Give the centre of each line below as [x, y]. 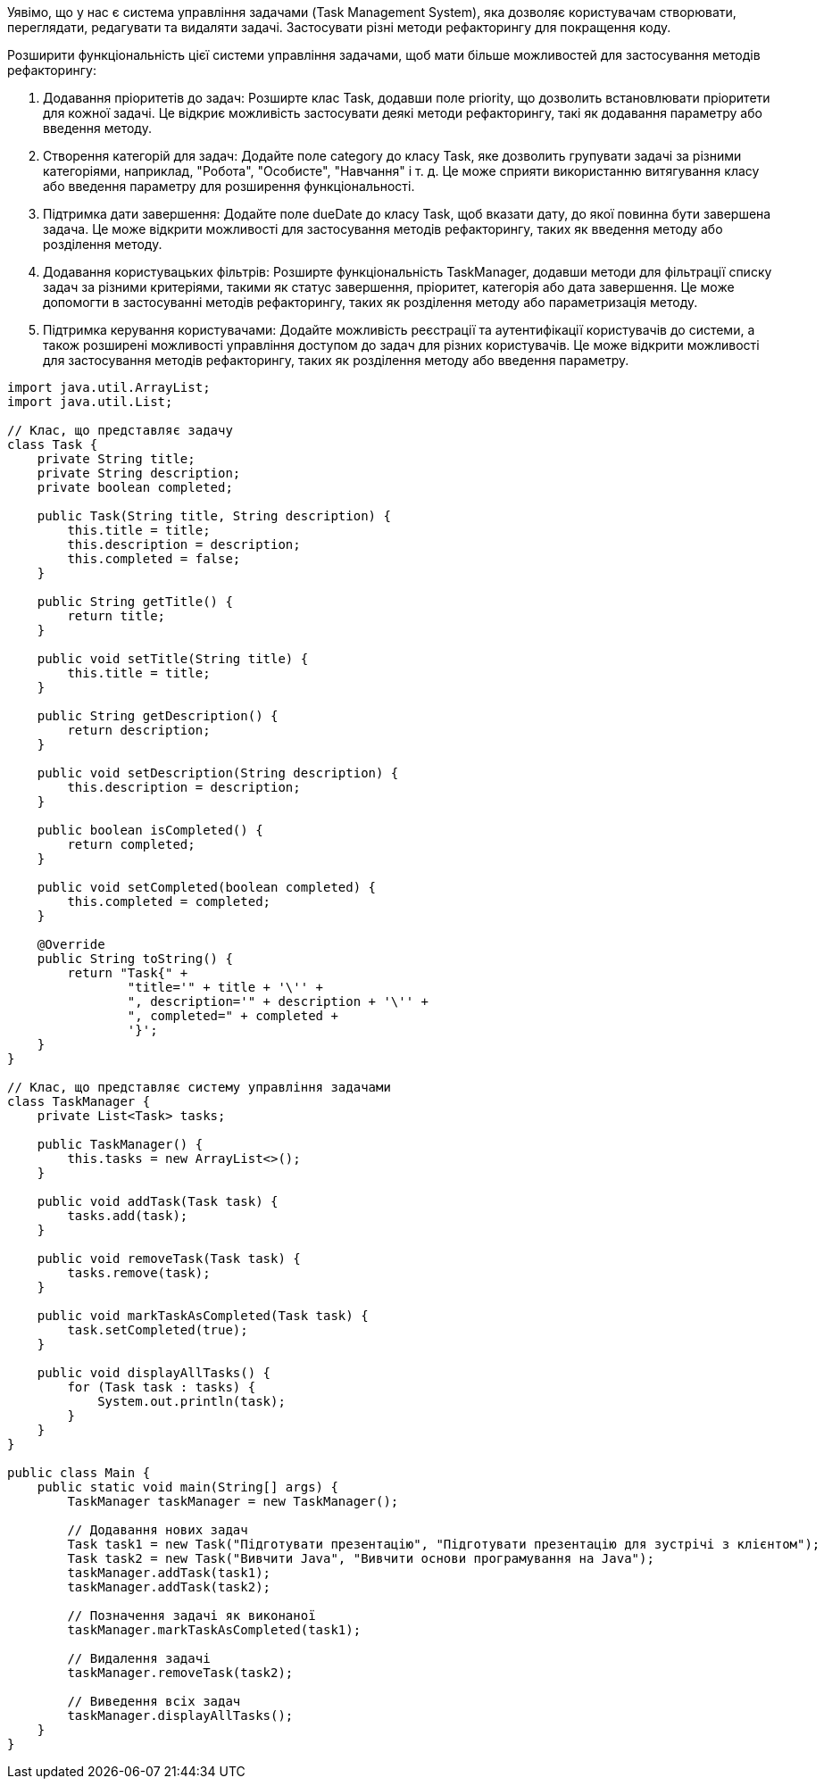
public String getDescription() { [158, 716]
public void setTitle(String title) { [173, 659]
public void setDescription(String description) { [218, 773]
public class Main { [79, 1473]
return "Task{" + [128, 973]
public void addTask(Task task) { [158, 1201]
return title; [117, 616]
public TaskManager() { [120, 1144]
